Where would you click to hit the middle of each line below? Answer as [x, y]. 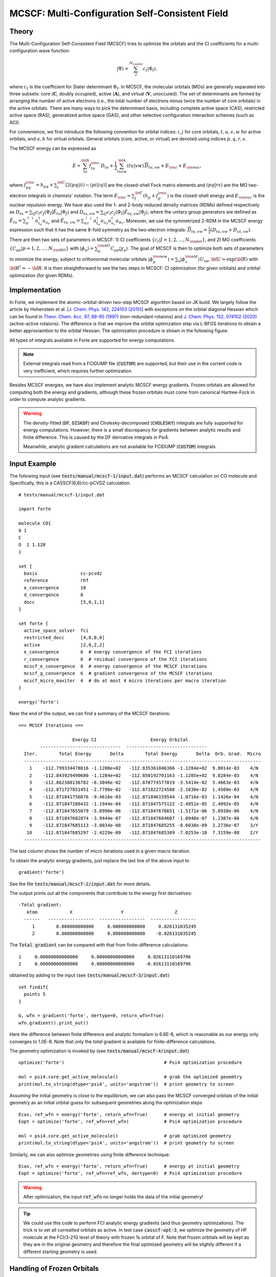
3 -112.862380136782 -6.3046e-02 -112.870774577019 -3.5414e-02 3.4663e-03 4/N [144, 782]
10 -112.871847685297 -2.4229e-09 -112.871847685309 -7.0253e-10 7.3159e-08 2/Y [142, 832]
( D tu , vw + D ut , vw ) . [231, 230]
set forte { [33, 623]
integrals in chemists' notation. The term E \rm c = [79, 196]
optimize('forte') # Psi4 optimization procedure [130, 1063]
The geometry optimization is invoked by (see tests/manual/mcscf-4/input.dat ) [99, 1051]
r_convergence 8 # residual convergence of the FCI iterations [116, 659]
